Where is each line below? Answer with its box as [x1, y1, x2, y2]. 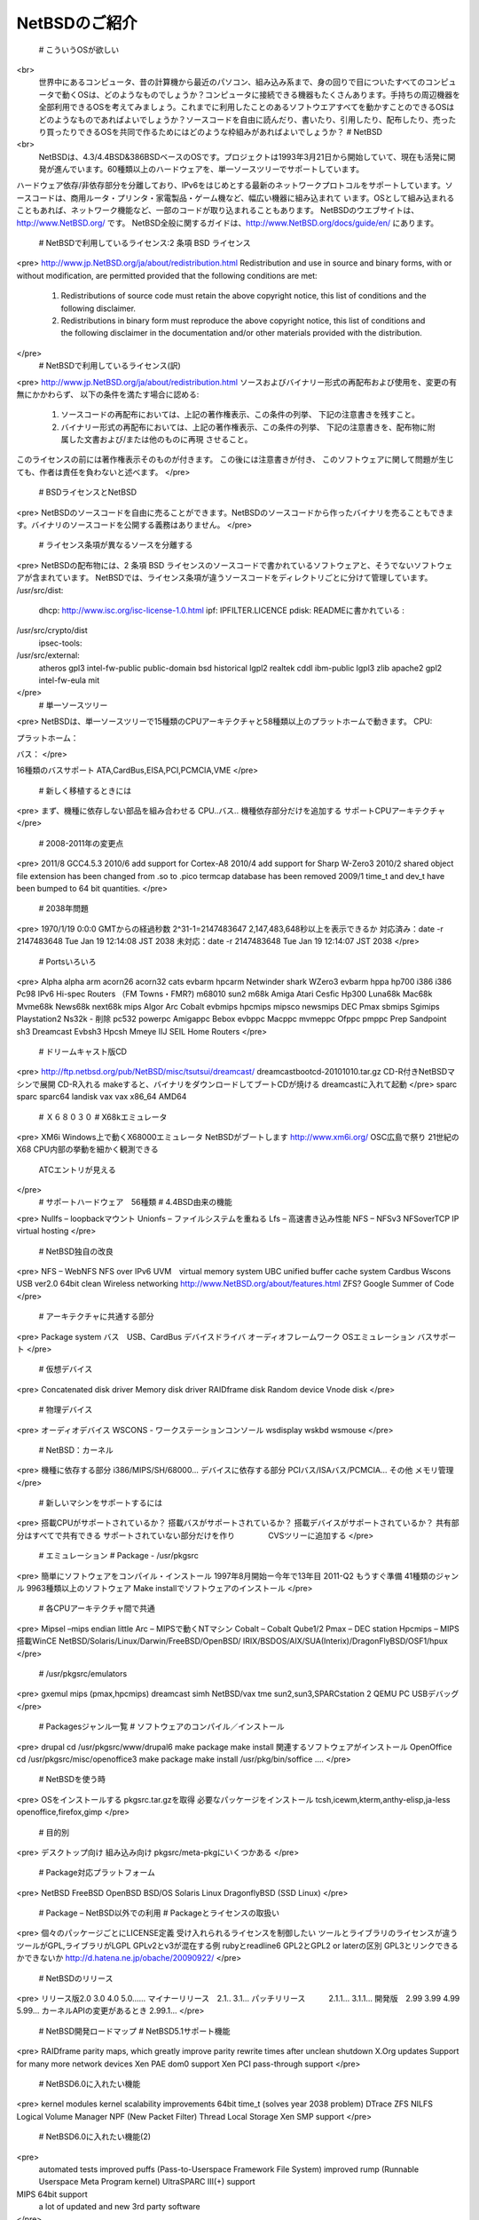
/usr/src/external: [16, 650, 80, 661]
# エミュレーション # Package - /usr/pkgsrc [38, 1550, 199, 1561]
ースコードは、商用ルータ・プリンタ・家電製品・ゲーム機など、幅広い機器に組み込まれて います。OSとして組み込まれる [16, 192, 455, 203]
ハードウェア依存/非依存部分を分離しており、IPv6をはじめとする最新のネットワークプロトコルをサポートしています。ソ [16, 180, 453, 191]
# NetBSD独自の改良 [38, 1246, 114, 1257]
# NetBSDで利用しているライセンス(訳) [38, 361, 181, 371]
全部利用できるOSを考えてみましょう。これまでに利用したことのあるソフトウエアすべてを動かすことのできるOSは [38, 102, 455, 113]
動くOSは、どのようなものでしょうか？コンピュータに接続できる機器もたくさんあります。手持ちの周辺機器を [61, 89, 461, 99]
